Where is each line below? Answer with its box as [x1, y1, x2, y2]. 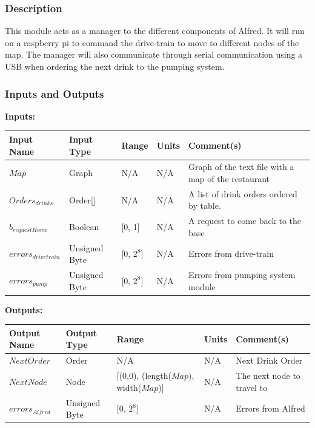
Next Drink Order [236, 354, 303, 367]
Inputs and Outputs [5, 86, 104, 101]
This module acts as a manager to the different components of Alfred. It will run [5, 24, 305, 37]
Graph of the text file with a [188, 160, 294, 173]
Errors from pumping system [188, 268, 296, 281]
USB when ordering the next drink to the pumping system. [5, 60, 225, 72]
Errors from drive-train [188, 247, 274, 260]
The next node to [236, 369, 300, 382]
